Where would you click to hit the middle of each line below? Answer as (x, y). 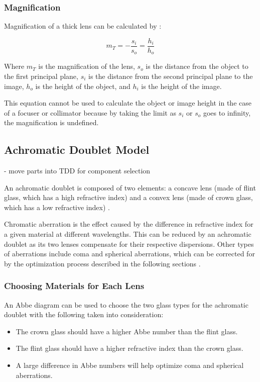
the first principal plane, (41, 76)
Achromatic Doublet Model (77, 150)
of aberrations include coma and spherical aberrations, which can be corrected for (129, 254)
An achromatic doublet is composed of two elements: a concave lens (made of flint (130, 187)
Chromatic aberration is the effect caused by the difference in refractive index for (129, 224)
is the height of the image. (181, 86)
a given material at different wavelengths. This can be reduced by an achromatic (128, 234)
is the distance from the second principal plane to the (171, 76)
